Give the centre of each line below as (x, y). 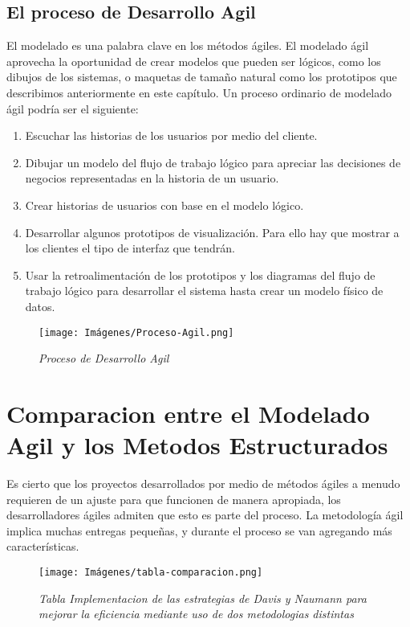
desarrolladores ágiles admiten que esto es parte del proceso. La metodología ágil (205, 515)
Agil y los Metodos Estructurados (197, 445)
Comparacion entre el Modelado (188, 413)
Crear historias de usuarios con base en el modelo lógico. (164, 205)
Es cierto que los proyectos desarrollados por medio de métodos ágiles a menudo (203, 484)
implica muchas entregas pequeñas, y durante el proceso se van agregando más (199, 530)
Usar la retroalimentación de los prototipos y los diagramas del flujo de (200, 275)
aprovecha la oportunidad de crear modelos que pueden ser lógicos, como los (194, 61)
